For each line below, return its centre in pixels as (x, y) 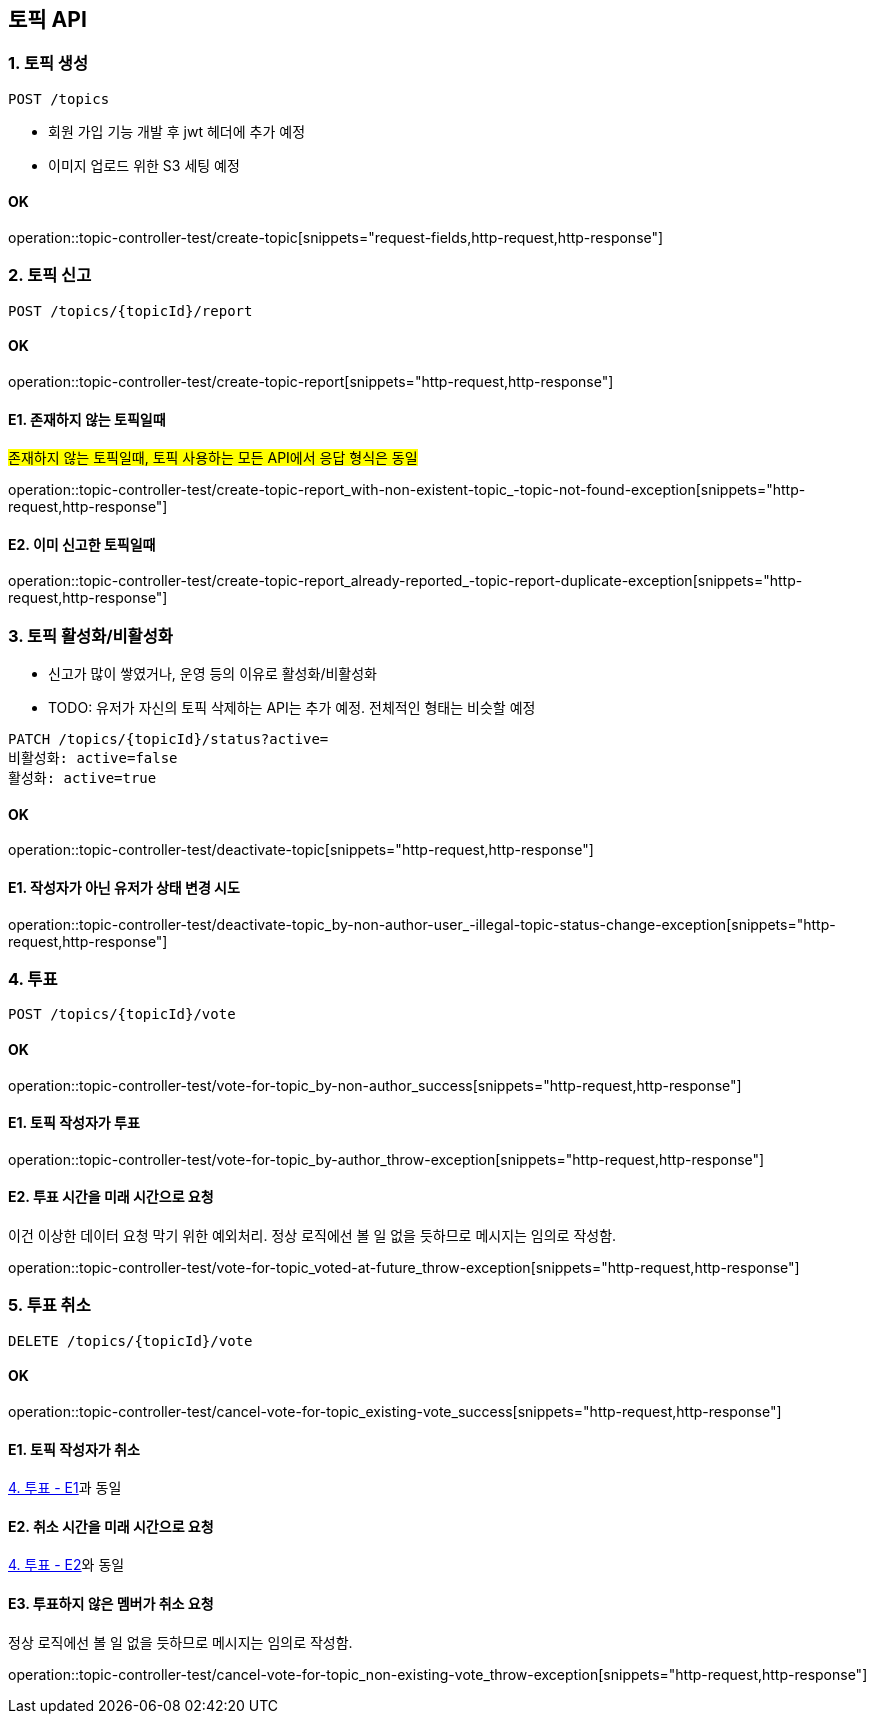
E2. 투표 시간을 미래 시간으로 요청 (111, 1197)
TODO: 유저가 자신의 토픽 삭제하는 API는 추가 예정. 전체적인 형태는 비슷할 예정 (292, 708)
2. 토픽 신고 (50, 275)
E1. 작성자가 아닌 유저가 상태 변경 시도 (124, 887)
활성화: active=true (82, 778)
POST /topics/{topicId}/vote (122, 1014)
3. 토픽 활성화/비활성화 (90, 635)
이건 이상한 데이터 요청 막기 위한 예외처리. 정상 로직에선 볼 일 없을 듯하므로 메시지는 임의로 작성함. (312, 1236)
